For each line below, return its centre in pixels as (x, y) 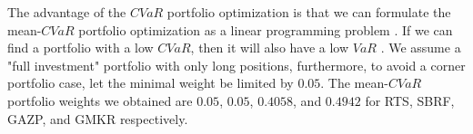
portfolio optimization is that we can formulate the (309, 12)
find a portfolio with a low (81, 48)
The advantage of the (67, 12)
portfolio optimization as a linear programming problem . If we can (266, 29)
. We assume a (421, 48)
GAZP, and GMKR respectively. (98, 118)
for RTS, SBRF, (410, 100)
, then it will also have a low (270, 48)
